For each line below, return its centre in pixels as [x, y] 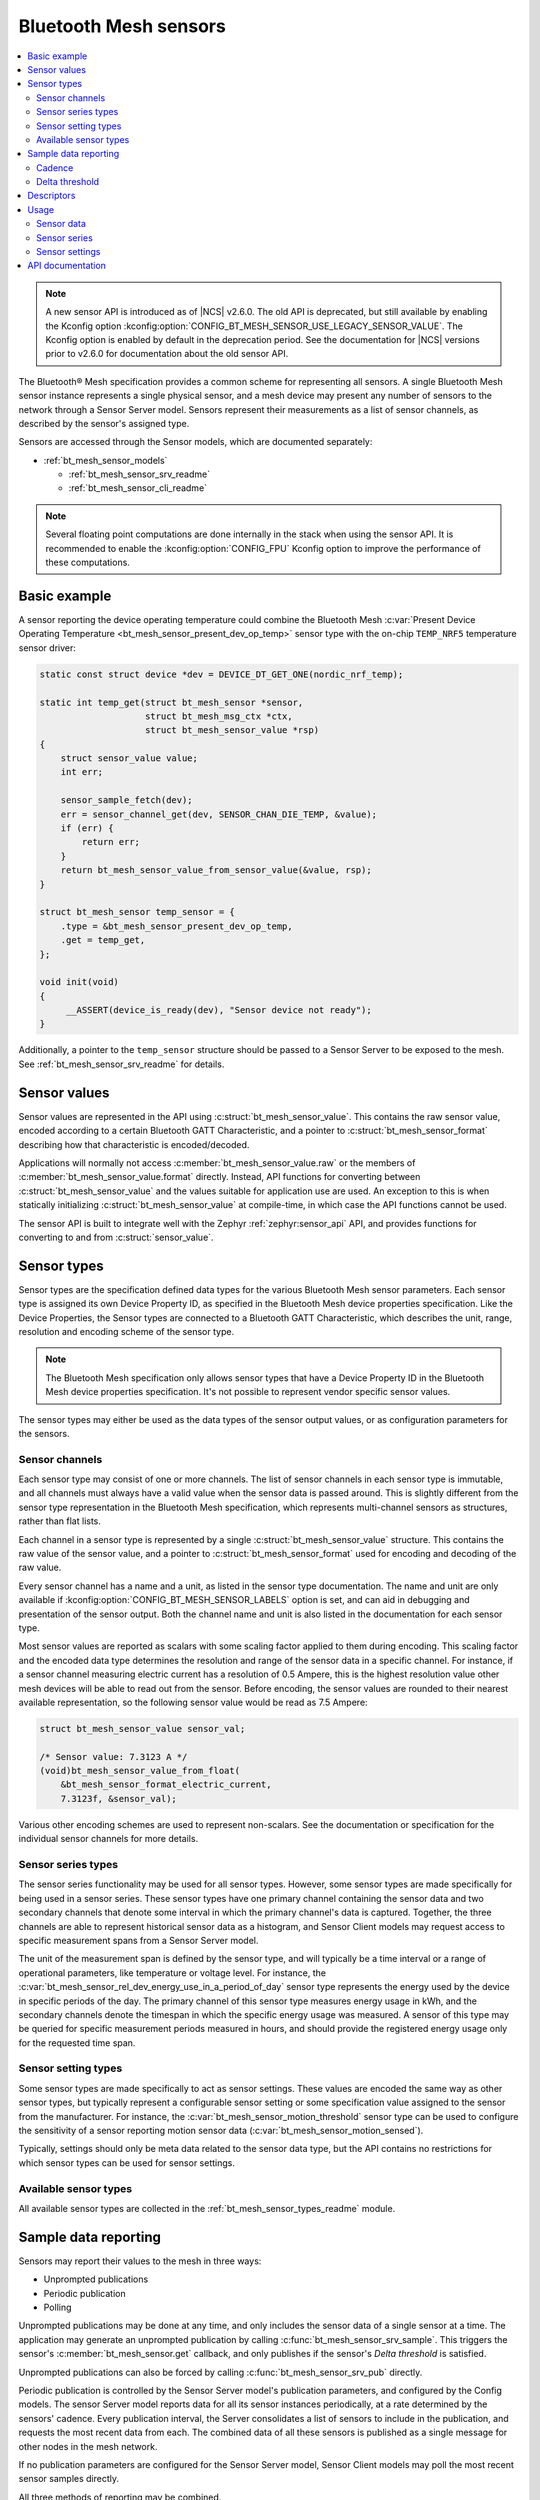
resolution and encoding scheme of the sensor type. [126, 1331]
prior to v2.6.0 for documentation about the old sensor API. [167, 354]
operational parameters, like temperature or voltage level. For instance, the [172, 1972]
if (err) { [87, 828]
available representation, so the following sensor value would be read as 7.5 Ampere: [193, 1702]
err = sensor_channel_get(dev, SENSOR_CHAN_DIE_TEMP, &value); [219, 814]
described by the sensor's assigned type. [104, 423]
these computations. [87, 562]
